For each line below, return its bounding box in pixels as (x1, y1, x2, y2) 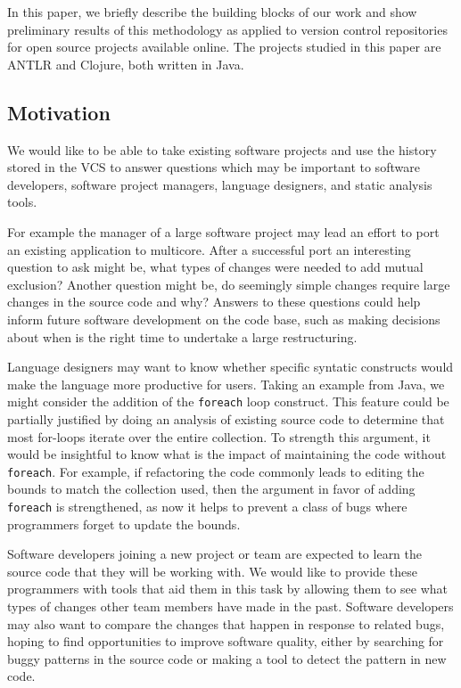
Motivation (7, 98, 111, 126)
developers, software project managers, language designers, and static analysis (7, 175, 432, 193)
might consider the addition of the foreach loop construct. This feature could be (7, 392, 449, 411)
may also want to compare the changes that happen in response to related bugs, (7, 614, 445, 633)
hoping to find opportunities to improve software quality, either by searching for (7, 632, 444, 651)
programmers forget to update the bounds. (7, 514, 241, 533)
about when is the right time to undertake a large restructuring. (7, 327, 358, 346)
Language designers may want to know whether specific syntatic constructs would (7, 357, 454, 376)
